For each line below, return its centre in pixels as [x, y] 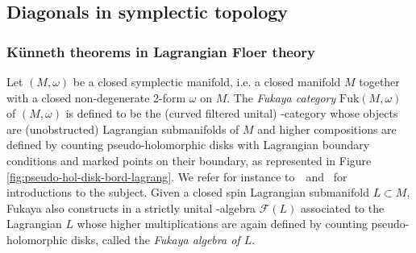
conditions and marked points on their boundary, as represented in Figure [189, 160]
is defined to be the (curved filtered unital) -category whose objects [232, 113]
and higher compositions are [327, 129]
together [379, 81]
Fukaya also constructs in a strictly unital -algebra [131, 207]
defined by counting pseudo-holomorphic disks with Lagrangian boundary [188, 145]
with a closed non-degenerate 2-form [96, 97]
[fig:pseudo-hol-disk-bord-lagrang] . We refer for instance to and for [177, 176]
